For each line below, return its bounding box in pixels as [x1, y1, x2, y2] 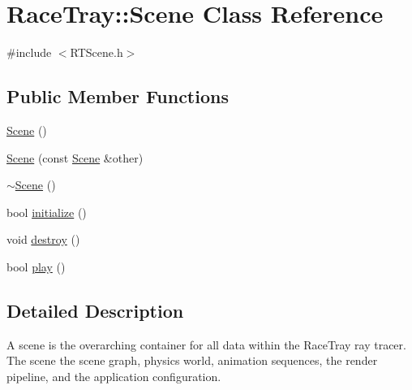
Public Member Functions [6, 84, 229, 109]
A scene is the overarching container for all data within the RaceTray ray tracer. [6, 336, 406, 353]
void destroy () [6, 231, 80, 248]
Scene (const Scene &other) [6, 149, 144, 166]
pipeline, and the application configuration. [6, 367, 221, 384]
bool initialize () [6, 203, 87, 220]
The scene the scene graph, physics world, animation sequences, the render [6, 352, 378, 369]
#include [6, 44, 52, 61]
